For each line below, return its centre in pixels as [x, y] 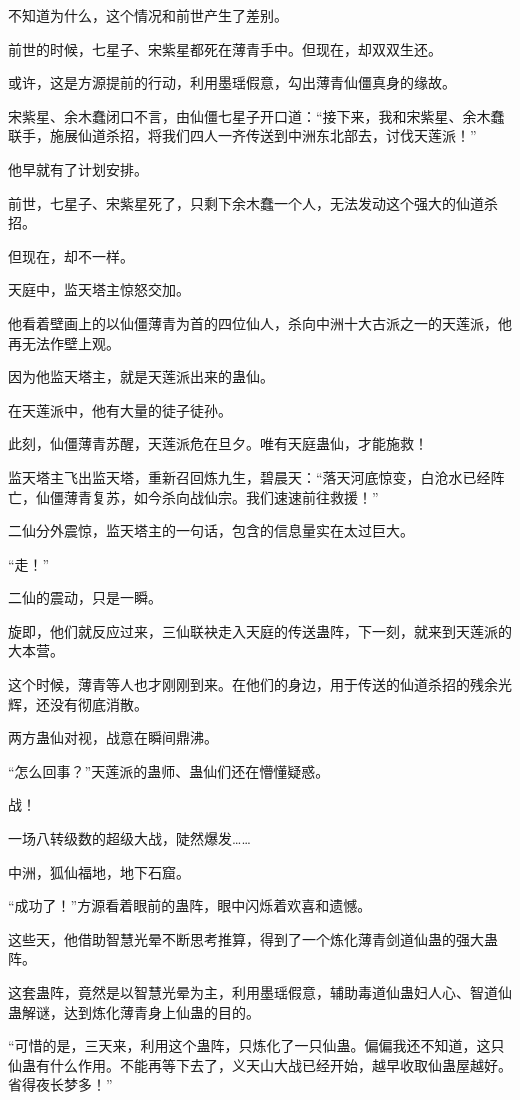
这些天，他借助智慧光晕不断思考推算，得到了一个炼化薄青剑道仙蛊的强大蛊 [253, 938]
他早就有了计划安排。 [78, 168]
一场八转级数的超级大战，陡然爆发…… [129, 838]
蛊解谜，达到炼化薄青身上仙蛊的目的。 [134, 1011]
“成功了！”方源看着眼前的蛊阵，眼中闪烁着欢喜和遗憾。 [190, 905]
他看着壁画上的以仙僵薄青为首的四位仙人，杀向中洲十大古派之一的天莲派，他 [260, 322]
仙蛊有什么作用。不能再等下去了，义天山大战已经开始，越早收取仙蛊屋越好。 [260, 1064]
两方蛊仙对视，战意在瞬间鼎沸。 [113, 737]
